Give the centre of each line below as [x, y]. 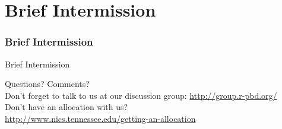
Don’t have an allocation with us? [66, 107]
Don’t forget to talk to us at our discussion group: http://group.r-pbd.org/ [141, 95]
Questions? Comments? [47, 84]
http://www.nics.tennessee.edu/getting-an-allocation [100, 118]
